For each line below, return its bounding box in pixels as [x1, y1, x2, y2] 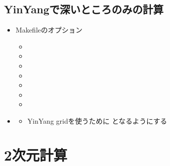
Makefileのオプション [15, 25, 83, 35]
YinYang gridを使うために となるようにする [27, 115, 168, 126]
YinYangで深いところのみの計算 [4, 1, 164, 17]
